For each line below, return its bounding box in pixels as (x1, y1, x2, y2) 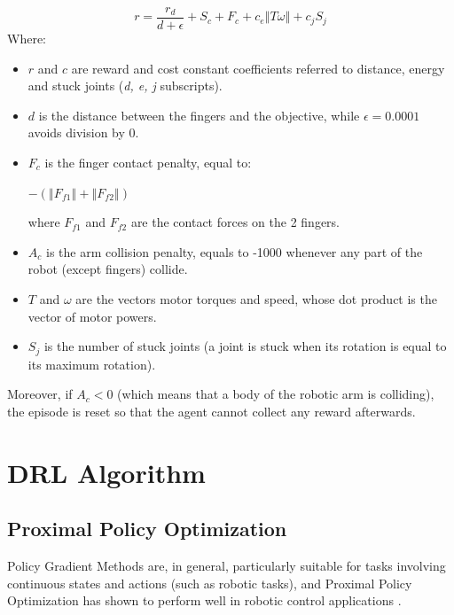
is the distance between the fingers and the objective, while (38, 105, 360, 124)
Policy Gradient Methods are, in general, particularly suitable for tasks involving (7, 557, 446, 574)
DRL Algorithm (7, 454, 206, 490)
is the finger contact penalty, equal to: (44, 153, 252, 172)
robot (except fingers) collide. (27, 260, 188, 278)
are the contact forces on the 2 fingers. (130, 213, 340, 231)
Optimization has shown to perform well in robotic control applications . (7, 591, 402, 610)
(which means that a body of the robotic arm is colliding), (117, 385, 434, 403)
